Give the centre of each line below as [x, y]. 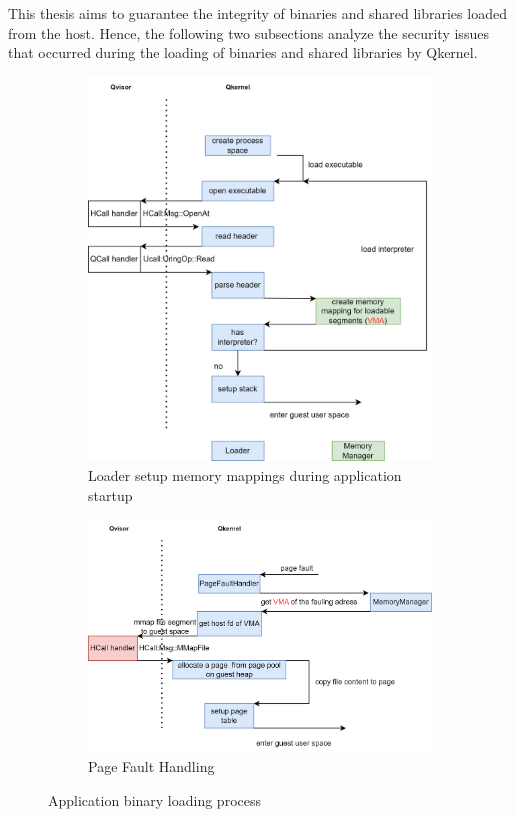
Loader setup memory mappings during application [245, 474]
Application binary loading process [154, 800]
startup [110, 494]
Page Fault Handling [151, 766]
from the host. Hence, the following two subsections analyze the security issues [248, 32]
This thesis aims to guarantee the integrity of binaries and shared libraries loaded [257, 13]
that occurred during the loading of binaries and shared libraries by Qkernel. [243, 52]
